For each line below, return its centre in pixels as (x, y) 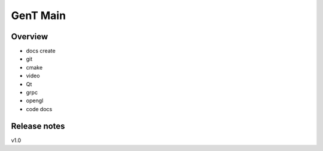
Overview (30, 37)
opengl (35, 100)
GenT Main (38, 15)
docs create (41, 51)
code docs (39, 109)
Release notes (38, 126)
